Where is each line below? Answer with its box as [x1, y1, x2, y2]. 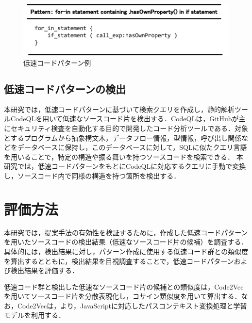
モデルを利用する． [4, 310, 65, 320]
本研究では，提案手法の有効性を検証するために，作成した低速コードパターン [4, 227, 248, 237]
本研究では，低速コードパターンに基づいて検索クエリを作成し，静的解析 [4, 104, 235, 114]
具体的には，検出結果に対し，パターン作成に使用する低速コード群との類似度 [4, 246, 249, 256]
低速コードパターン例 [23, 58, 91, 68]
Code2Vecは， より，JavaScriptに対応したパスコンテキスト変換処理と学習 [17, 300, 247, 310]
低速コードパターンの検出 [4, 81, 126, 97]
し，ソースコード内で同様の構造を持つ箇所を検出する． [4, 171, 181, 181]
